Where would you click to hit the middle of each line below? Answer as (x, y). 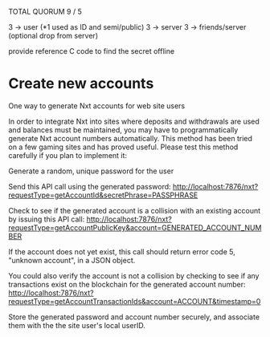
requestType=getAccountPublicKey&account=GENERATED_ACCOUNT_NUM (135, 227)
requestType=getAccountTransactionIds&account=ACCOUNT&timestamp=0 (135, 301)
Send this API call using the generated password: (90, 186)
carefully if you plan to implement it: (67, 155)
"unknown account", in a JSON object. (72, 260)
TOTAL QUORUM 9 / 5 (45, 12)
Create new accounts (81, 84)
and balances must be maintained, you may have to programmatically (123, 130)
